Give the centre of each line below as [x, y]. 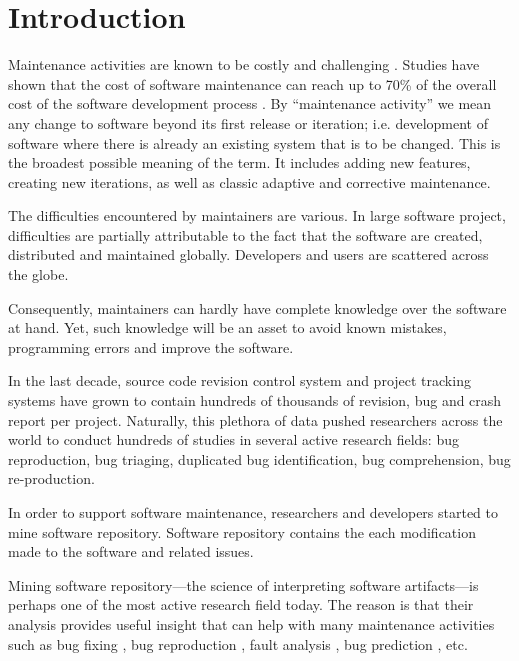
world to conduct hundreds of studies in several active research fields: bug [233, 439]
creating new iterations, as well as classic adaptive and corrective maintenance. [249, 181]
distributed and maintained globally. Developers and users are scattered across [248, 254]
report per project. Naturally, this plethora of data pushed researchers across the [255, 419]
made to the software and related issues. [131, 551]
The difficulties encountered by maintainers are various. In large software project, [257, 215]
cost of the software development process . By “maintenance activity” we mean [250, 103]
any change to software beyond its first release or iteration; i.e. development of [248, 122]
